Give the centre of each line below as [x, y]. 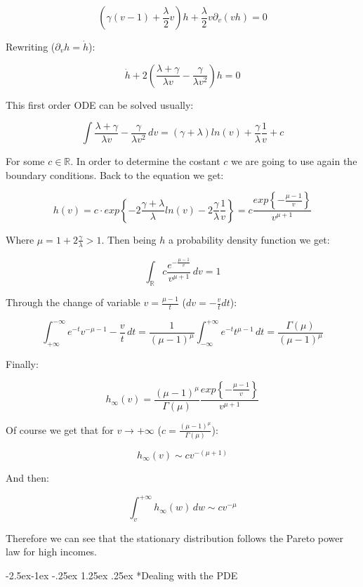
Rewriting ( [31, 46]
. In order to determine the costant [145, 161]
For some [25, 161]
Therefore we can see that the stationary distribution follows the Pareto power [174, 537]
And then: [27, 477]
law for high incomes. [52, 552]
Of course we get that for [60, 429]
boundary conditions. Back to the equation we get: [115, 174]
